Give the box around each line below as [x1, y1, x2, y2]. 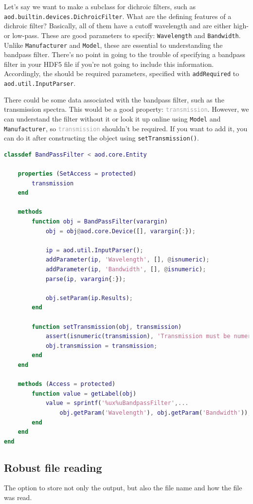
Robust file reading [4, 460, 102, 475]
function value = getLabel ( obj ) [32, 390, 137, 397]
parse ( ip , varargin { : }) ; [45, 275, 126, 282]
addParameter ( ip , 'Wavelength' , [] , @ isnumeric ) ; [45, 256, 210, 263]
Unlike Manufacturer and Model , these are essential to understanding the [4, 40, 223, 50]
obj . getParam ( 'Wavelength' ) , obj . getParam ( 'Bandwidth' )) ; [59, 409, 252, 416]
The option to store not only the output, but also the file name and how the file [4, 483, 242, 493]
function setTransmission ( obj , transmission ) [32, 323, 182, 330]
